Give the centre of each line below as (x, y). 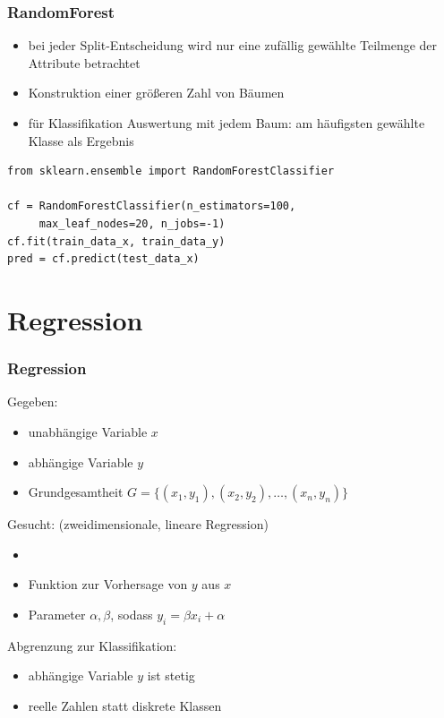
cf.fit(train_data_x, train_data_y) (116, 241)
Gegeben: (33, 402)
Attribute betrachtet (84, 62)
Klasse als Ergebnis (81, 140)
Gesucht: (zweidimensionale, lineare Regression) (138, 524)
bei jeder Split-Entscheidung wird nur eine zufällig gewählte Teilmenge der (233, 45)
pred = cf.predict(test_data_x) (103, 259)
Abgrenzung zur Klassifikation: (92, 645)
